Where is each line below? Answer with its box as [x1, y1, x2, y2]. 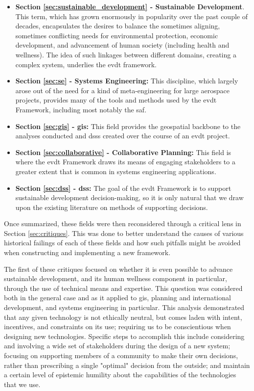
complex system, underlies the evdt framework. [15, 59, 157, 69]
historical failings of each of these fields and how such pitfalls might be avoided [4, 237, 241, 248]
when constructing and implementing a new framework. [4, 247, 171, 258]
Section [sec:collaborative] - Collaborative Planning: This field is [15, 147, 231, 157]
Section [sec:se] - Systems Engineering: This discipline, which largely [15, 76, 238, 86]
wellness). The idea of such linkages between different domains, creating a [15, 49, 236, 59]
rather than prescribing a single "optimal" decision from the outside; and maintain [4, 360, 250, 370]
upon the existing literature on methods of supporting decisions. [15, 202, 208, 212]
